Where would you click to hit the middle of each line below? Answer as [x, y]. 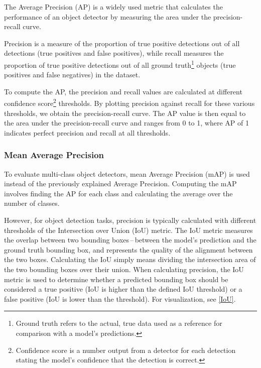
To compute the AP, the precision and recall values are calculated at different [123, 91]
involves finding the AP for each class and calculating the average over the [118, 193]
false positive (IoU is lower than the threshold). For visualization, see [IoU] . [120, 298]
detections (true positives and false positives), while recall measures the [114, 53]
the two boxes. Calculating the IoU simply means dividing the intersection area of [130, 259]
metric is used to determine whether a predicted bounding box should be [116, 279]
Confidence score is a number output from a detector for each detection [126, 350]
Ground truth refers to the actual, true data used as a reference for [119, 323]
